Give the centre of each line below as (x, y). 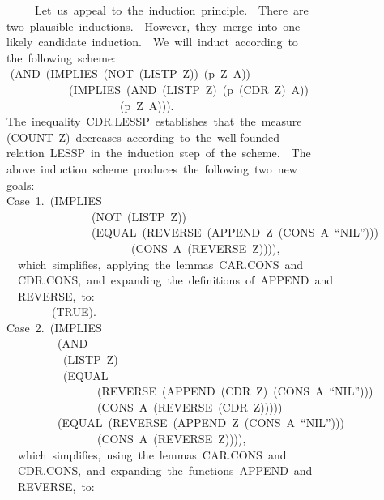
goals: (20, 184)
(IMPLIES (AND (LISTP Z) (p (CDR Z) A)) (188, 89)
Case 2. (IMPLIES (54, 327)
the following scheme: (61, 57)
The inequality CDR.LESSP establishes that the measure (154, 121)
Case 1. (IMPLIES (54, 201)
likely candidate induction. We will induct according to (152, 42)
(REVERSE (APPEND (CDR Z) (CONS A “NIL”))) (235, 391)
